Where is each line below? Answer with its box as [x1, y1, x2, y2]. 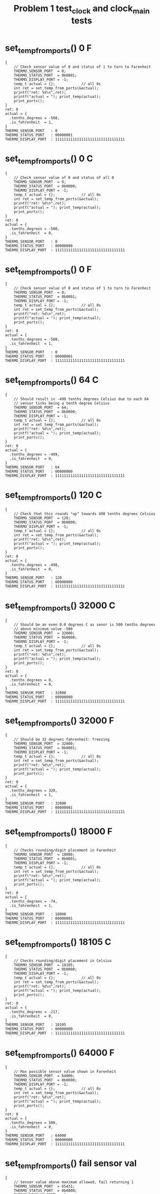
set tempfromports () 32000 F [5, 715, 114, 728]
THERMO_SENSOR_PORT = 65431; [14, 1184, 75, 1189]
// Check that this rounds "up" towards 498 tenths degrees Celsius [14, 512, 156, 516]
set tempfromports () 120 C [5, 489, 102, 502]
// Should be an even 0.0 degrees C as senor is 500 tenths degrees [14, 622, 156, 627]
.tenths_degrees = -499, [9, 452, 60, 457]
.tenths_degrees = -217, [9, 1009, 60, 1015]
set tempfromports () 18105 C [5, 936, 111, 949]
